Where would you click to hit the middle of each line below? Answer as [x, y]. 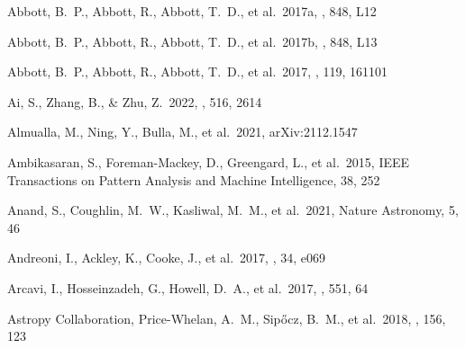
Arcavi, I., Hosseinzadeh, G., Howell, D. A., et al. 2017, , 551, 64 [188, 287]
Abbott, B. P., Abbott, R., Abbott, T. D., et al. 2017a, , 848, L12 [192, 11]
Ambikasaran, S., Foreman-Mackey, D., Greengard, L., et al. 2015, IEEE [209, 161]
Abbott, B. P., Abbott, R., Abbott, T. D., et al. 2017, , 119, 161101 [198, 71]
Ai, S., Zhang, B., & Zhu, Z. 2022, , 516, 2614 [135, 101]
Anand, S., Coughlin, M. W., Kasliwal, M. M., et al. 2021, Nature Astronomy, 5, [233, 210]
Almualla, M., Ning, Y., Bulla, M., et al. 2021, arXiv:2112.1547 [182, 132]
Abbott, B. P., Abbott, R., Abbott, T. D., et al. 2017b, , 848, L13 [192, 41]
